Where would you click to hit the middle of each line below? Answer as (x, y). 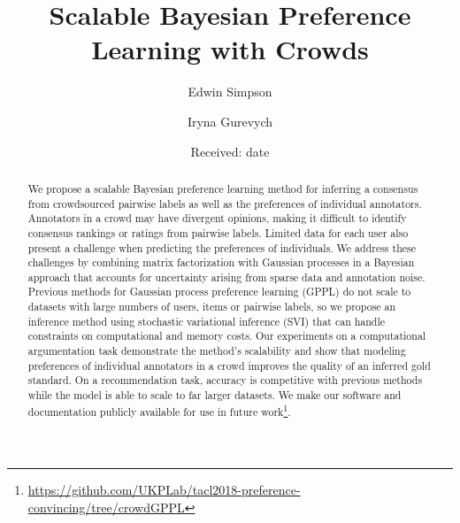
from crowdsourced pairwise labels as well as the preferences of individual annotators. (225, 203)
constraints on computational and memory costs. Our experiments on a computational (227, 336)
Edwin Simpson (230, 92)
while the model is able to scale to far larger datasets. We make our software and (215, 395)
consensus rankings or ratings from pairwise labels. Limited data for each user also (218, 232)
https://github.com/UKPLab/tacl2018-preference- (164, 490)
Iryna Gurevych (230, 121)
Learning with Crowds (230, 49)
